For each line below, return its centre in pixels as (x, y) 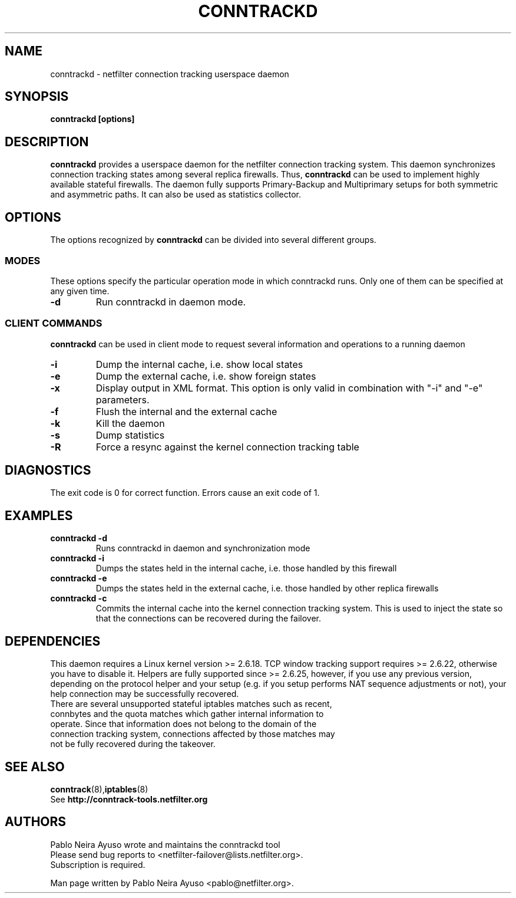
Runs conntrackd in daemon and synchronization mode (203, 548)
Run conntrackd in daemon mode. (171, 302)
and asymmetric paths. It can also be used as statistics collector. (176, 195)
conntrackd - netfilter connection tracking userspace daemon (170, 74)
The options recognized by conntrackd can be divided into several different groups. (213, 240)
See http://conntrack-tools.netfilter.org (129, 799)
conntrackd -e (79, 578)
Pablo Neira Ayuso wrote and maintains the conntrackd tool (165, 844)
